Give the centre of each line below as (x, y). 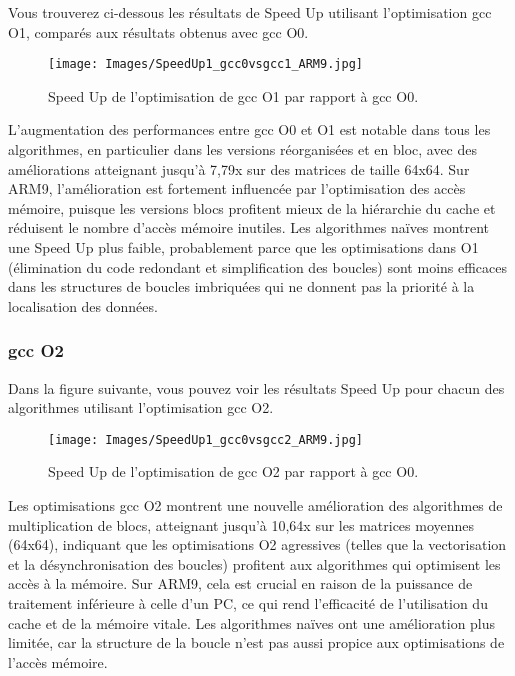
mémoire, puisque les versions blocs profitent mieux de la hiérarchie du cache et (252, 207)
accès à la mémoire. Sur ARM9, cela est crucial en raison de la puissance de (240, 583)
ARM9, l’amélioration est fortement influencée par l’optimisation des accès (237, 188)
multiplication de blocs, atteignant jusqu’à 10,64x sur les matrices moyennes (241, 524)
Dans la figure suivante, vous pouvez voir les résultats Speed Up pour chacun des (256, 387)
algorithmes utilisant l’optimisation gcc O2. (141, 407)
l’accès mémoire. (58, 661)
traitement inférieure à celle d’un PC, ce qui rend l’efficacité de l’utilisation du (248, 603)
